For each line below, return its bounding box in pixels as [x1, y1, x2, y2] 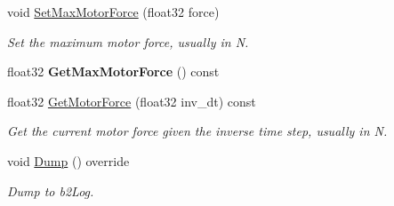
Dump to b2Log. [7, 181, 94, 200]
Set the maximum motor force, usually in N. [7, 32, 249, 51]
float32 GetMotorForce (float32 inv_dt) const [7, 91, 256, 110]
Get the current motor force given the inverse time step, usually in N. [7, 122, 388, 140]
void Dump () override [7, 151, 130, 170]
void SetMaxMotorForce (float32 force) [7, 3, 220, 20]
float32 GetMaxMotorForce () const [7, 62, 220, 81]
